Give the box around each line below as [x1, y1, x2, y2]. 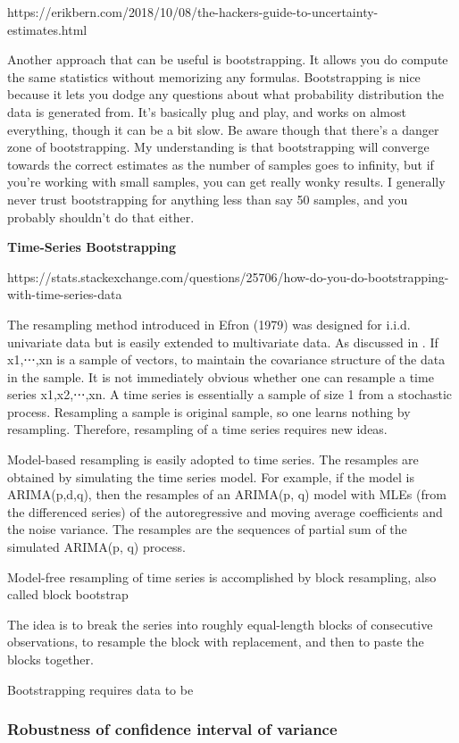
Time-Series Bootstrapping [7, 238, 177, 256]
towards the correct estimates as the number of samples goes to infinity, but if [7, 154, 434, 173]
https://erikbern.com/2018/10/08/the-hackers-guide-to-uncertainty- [7, 3, 379, 21]
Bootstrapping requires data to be [7, 680, 194, 698]
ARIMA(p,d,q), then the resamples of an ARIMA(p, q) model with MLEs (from [7, 485, 446, 504]
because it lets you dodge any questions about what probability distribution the [7, 85, 444, 104]
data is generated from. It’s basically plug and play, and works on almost [7, 102, 406, 121]
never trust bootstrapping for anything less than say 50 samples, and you [7, 189, 408, 208]
